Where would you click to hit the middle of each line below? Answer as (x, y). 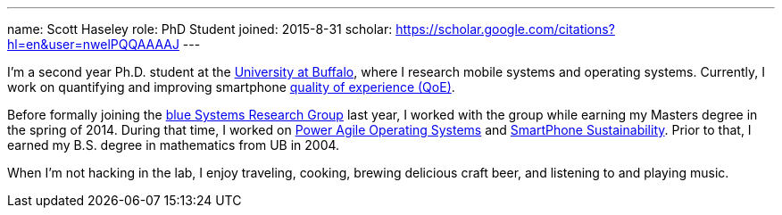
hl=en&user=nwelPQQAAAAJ (93, 44)
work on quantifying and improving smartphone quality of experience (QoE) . (231, 87)
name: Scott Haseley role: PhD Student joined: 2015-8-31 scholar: (200, 29)
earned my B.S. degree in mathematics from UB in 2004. (174, 145)
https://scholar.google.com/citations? (505, 29)
